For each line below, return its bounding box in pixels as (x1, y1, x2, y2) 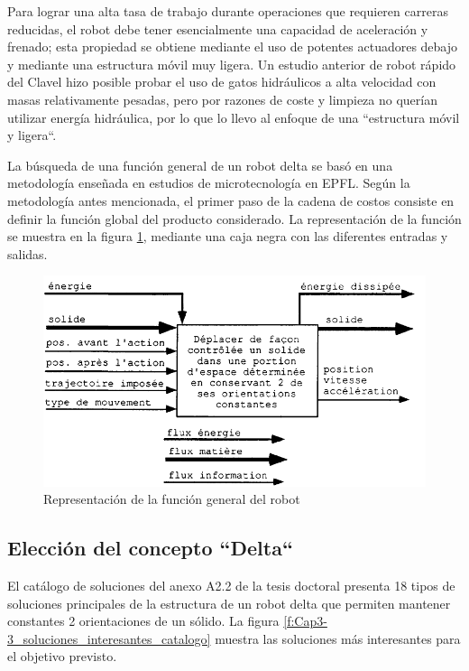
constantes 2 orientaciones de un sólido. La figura (7, 611, 280, 630)
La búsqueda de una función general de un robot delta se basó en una (7, 155, 393, 174)
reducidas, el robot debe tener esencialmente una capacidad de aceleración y (7, 19, 428, 38)
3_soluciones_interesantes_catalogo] (7, 629, 211, 648)
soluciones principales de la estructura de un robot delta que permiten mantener (7, 593, 451, 612)
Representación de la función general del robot (43, 489, 300, 508)
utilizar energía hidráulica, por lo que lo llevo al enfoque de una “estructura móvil (7, 107, 460, 126)
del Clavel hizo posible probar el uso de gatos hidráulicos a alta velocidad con (7, 72, 437, 91)
